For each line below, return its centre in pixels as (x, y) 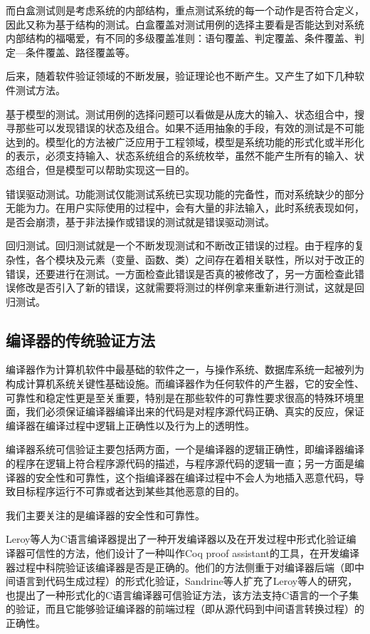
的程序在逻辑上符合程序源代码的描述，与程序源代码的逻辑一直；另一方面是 (180, 463)
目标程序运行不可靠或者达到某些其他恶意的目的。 (130, 491)
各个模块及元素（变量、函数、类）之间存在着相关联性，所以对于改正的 (200, 259)
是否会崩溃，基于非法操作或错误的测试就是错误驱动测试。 (140, 221)
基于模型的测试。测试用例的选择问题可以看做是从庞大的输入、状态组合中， (180, 114)
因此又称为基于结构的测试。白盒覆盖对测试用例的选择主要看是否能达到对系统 (185, 24)
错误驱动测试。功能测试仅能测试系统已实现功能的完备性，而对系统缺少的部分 (185, 193)
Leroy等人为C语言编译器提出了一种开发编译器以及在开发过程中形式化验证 (176, 539)
